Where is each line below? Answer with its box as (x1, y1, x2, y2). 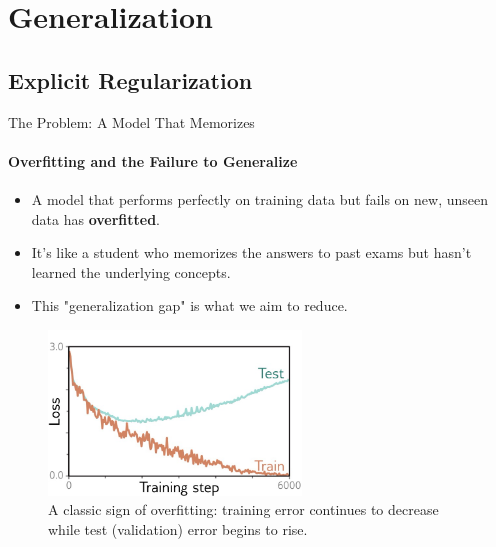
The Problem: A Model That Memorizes (8, 111, 255, 132)
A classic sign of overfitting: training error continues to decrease (48, 499, 439, 520)
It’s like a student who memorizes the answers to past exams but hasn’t (31, 242, 472, 263)
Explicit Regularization (8, 64, 253, 95)
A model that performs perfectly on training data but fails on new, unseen (31, 188, 488, 209)
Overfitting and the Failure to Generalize (8, 150, 298, 171)
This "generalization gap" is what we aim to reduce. (31, 295, 348, 316)
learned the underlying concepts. (31, 261, 231, 282)
